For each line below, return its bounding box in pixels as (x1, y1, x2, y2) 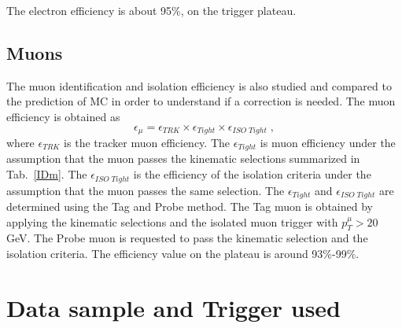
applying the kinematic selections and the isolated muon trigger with (6, 213, 338, 230)
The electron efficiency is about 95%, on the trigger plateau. (6, 2, 297, 18)
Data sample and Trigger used (6, 291, 341, 323)
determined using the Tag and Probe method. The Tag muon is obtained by (6, 197, 373, 214)
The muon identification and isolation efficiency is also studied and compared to (6, 77, 392, 94)
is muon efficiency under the (260, 135, 396, 151)
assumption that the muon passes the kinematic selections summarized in (6, 150, 360, 167)
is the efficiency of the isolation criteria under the (133, 166, 371, 182)
